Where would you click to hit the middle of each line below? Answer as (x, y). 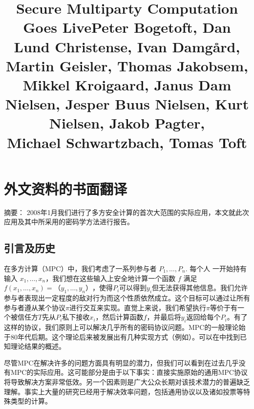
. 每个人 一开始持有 (216, 269)
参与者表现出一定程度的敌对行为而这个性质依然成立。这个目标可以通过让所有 (127, 298)
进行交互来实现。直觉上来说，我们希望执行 (138, 307)
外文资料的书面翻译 (66, 188)
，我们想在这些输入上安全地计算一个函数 (111, 278)
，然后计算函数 (119, 317)
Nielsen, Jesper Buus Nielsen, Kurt (127, 104)
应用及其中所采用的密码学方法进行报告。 (69, 222)
